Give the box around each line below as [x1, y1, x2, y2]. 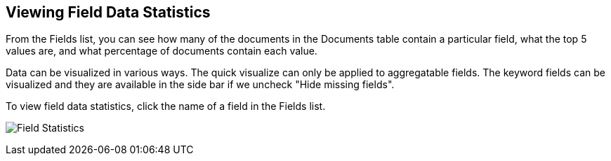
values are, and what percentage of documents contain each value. [6, 45, 317, 57]
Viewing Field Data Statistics [6, 3, 211, 21]
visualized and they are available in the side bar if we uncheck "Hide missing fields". [6, 78, 395, 91]
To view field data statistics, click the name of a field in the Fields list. [6, 100, 326, 113]
